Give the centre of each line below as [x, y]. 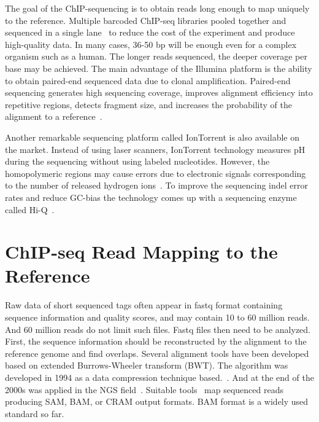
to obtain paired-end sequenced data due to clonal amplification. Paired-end [148, 80]
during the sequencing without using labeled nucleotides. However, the [137, 161]
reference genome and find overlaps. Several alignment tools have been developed [157, 353]
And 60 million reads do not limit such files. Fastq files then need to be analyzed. [158, 329]
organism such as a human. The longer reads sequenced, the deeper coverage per [156, 56]
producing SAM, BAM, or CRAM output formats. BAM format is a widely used [157, 401]
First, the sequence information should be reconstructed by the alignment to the [156, 341]
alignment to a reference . [54, 116]
